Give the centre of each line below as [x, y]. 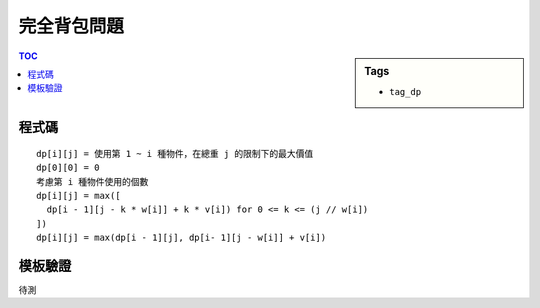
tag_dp [405, 91]
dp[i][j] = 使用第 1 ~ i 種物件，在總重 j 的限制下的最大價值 [175, 153]
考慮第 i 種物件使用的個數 [92, 181]
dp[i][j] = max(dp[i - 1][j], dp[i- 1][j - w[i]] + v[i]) [181, 238]
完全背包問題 [71, 26]
